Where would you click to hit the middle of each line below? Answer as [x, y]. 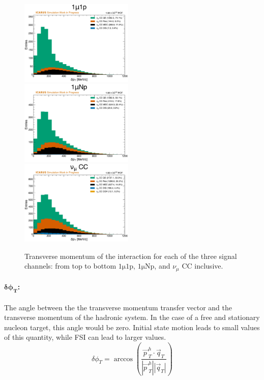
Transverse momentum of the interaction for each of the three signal [131, 256]
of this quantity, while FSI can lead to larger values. [85, 337]
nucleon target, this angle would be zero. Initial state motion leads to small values [132, 327]
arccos [123, 359]
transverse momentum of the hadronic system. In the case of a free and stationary [132, 317]
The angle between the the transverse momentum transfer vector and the [118, 307]
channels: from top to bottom [70, 266]
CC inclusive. [202, 266]
